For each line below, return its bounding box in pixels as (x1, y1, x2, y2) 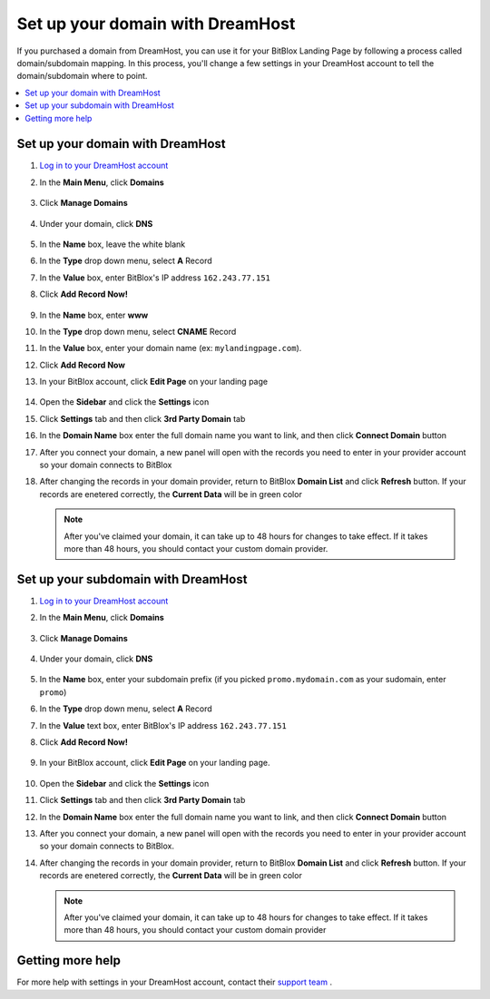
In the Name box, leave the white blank (39, 239, 186, 250)
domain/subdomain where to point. (16, 71, 148, 82)
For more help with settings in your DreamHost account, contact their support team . (16, 976, 333, 988)
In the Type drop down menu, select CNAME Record (39, 326, 237, 337)
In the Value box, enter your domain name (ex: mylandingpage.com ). (39, 343, 302, 354)
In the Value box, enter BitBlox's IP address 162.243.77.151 (39, 272, 271, 283)
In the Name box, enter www (39, 309, 149, 320)
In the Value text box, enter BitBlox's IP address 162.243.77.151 (39, 720, 288, 730)
